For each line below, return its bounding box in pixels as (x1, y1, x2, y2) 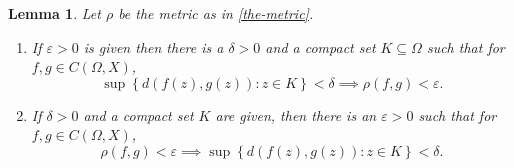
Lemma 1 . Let (8, 3, 101, 23)
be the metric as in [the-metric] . (118, 3, 314, 23)
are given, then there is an (215, 104, 377, 125)
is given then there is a (83, 36, 224, 57)
